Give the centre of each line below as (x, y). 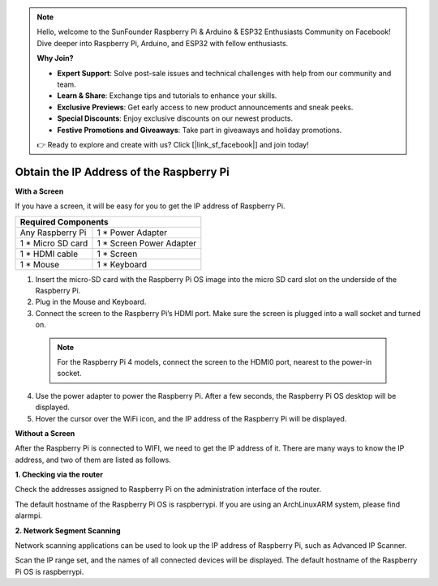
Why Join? (55, 58)
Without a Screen (45, 433)
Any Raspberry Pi (53, 233)
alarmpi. (28, 515)
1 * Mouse (40, 264)
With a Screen (39, 191)
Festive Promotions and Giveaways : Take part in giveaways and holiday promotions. (200, 130)
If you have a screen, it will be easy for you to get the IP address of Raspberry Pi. (150, 206)
